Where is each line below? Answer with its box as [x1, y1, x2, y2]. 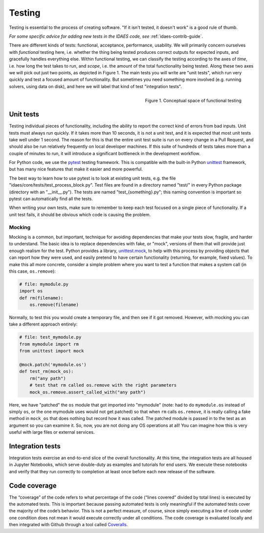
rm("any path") [29, 375, 66, 381]
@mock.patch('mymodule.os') [19, 362, 87, 367]
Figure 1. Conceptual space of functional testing [145, 97, 242, 103]
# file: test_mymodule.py [19, 334, 82, 340]
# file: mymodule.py [19, 281, 68, 287]
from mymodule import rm [19, 341, 79, 347]
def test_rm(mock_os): [19, 369, 74, 374]
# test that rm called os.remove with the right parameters [29, 382, 177, 388]
